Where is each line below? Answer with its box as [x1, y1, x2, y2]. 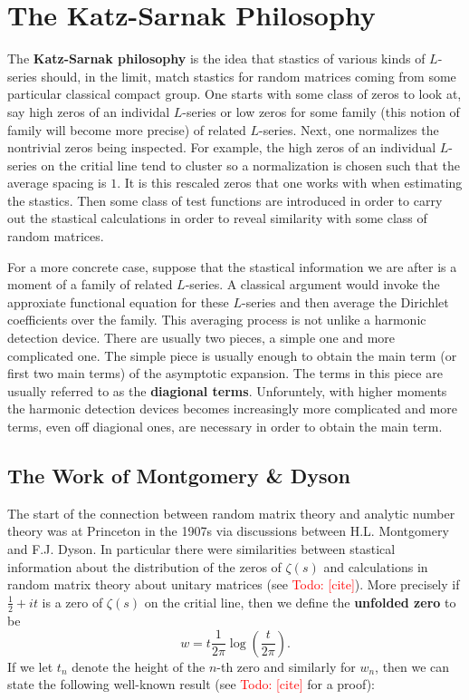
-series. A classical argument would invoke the [185, 275, 440, 294]
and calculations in [323, 557, 428, 576]
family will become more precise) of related [7, 120, 246, 139]
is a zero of [42, 592, 103, 611]
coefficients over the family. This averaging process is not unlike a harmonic [7, 310, 426, 329]
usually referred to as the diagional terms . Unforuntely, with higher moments [7, 381, 447, 400]
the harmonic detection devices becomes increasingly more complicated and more [7, 399, 457, 418]
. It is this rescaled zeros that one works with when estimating [117, 173, 463, 192]
